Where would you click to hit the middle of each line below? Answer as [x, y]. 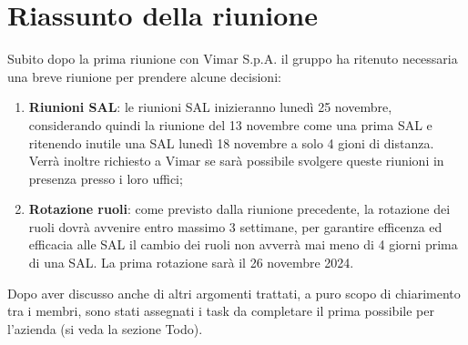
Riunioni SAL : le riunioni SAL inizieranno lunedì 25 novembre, [210, 107]
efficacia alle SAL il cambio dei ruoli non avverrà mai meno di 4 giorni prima [243, 244]
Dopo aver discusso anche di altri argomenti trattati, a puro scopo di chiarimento [234, 293]
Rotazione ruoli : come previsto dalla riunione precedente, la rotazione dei [239, 209]
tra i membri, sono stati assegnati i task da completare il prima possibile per [221, 311]
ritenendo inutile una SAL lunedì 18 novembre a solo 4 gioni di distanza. [231, 142]
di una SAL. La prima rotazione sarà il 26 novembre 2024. [191, 263]
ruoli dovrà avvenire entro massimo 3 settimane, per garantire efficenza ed [235, 226]
